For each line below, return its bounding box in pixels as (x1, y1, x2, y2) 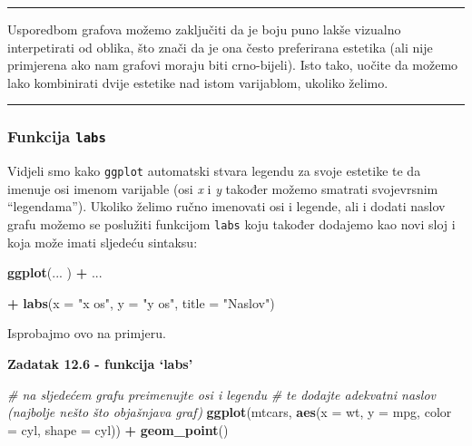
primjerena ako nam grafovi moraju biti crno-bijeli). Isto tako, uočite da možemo (7, 55, 458, 74)
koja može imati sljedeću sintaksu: (7, 232, 198, 251)
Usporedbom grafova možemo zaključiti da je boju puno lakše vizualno (7, 20, 401, 38)
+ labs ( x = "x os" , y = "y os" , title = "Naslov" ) (7, 293, 275, 312)
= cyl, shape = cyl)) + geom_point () (7, 420, 229, 439)
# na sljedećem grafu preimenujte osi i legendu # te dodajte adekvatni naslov (7, 384, 437, 403)
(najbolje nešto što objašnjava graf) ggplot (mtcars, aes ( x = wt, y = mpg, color (7, 402, 452, 422)
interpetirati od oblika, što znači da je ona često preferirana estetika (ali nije (7, 37, 433, 56)
